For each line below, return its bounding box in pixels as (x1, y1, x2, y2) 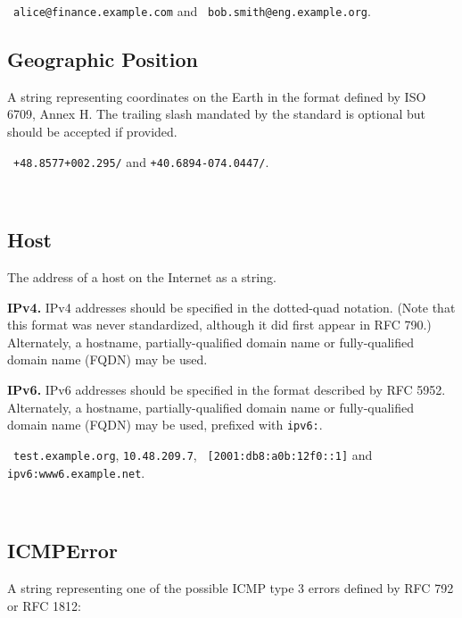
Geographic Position (7, 46, 198, 73)
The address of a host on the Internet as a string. (7, 268, 276, 287)
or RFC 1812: (7, 596, 81, 614)
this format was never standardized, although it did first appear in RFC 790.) (7, 315, 432, 334)
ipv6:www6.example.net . (7, 463, 145, 481)
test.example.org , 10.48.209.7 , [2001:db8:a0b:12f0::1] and (13, 445, 373, 463)
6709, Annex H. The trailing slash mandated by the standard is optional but (7, 104, 426, 123)
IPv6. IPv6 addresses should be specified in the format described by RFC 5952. (7, 380, 446, 399)
